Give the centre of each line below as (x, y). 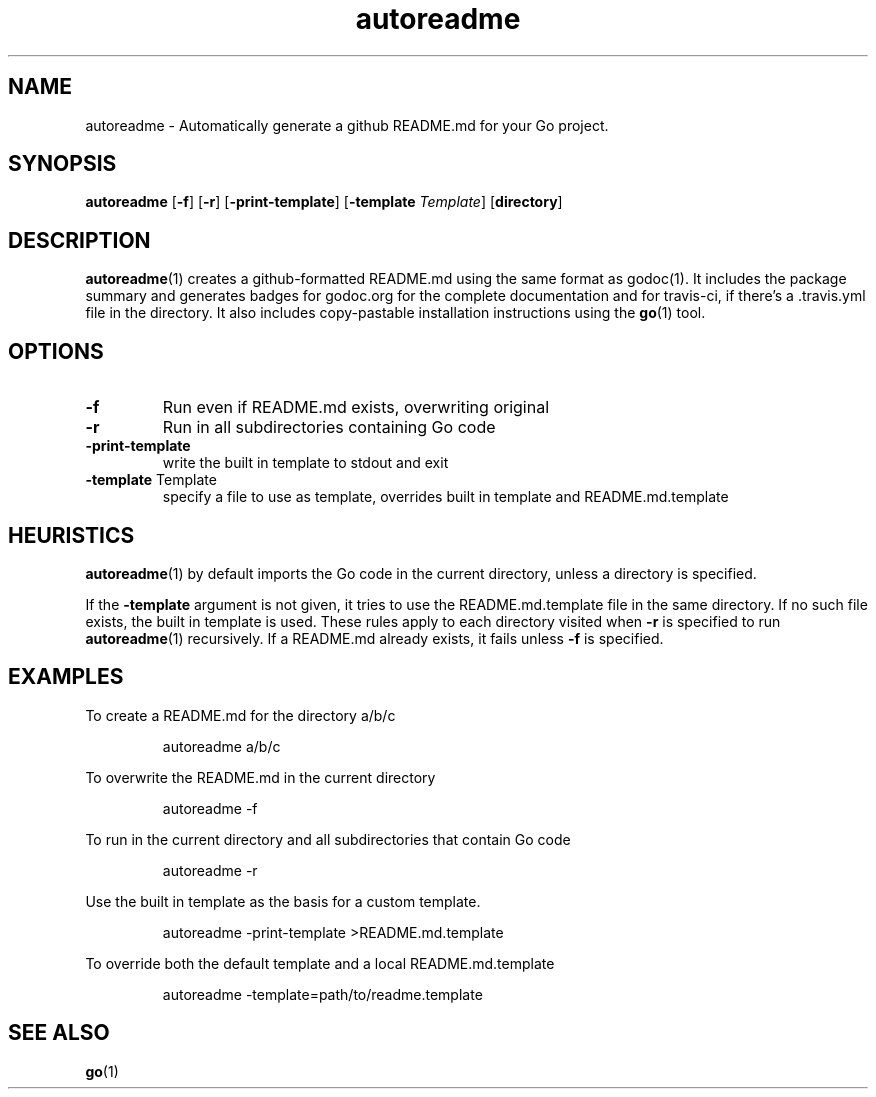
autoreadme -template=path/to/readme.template (322, 994)
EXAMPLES (66, 677)
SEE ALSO (59, 1033)
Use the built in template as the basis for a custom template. (283, 901)
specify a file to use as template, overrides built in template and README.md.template (445, 497)
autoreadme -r (210, 870)
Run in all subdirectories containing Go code (329, 427)
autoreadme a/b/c (221, 746)
